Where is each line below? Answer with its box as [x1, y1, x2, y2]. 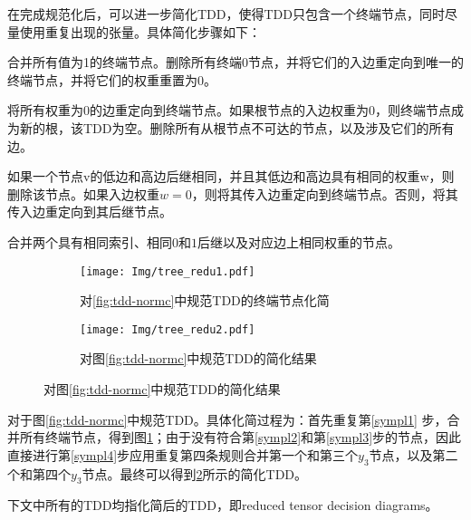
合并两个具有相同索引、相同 [7, 232, 172, 251]
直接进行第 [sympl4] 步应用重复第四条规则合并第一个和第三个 [7, 445, 359, 464]
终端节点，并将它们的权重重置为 [7, 70, 197, 89]
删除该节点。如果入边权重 [7, 184, 159, 203]
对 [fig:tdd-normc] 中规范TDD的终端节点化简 [80, 291, 330, 310]
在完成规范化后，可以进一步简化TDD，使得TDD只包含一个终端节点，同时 [7, 5, 445, 23]
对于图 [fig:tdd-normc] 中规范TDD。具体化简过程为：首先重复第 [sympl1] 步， [7, 409, 447, 429]
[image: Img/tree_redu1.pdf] [80, 265, 255, 278]
